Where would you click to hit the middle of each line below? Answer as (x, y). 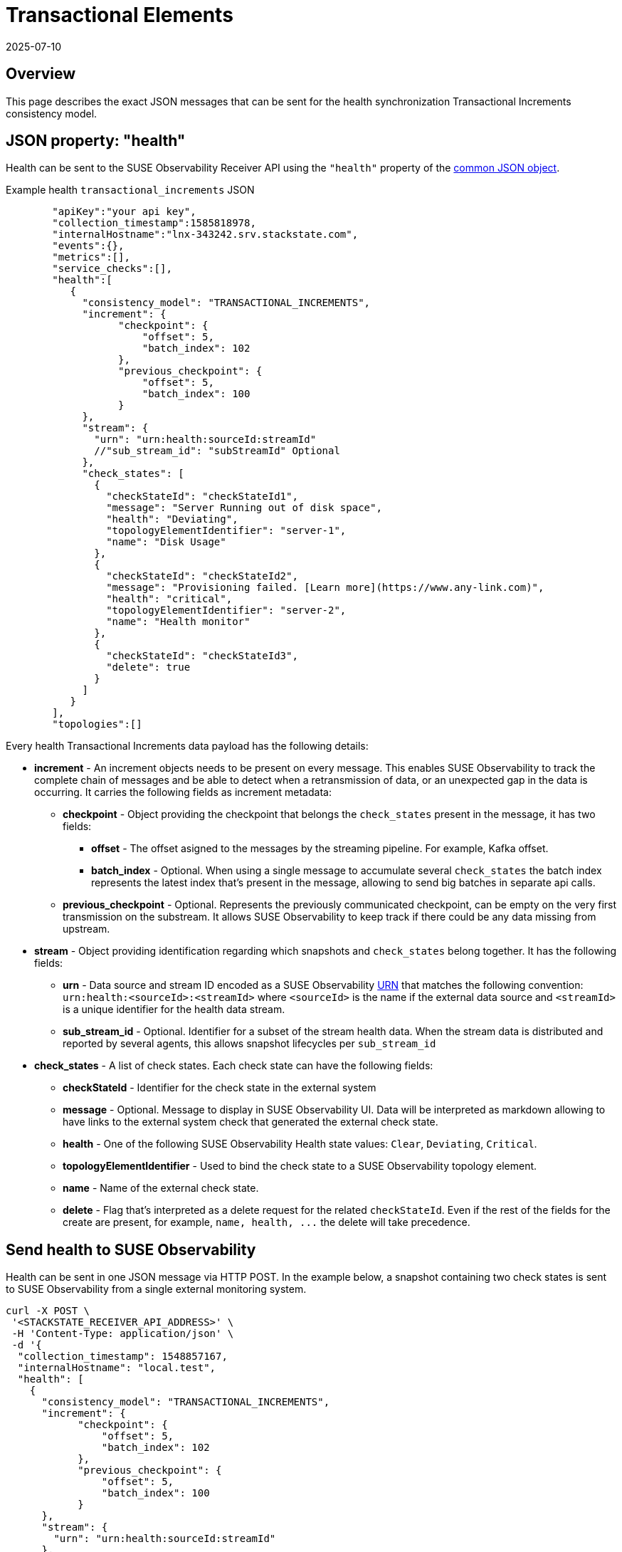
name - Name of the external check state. (161, 1188)
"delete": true (148, 667)
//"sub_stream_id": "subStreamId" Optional (217, 451)
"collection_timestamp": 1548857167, (122, 1357)
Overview (41, 74)
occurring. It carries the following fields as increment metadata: (183, 792)
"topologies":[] (97, 724)
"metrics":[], (91, 257)
